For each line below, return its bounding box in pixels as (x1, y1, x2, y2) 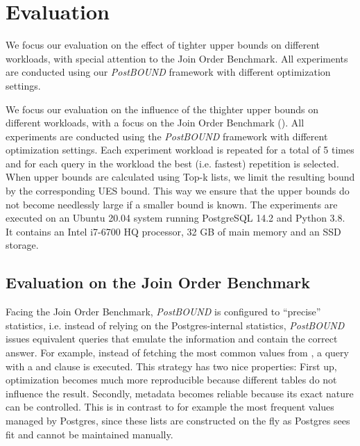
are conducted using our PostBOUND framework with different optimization (6, 65, 331, 79)
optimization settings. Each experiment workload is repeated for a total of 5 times (6, 142, 354, 157)
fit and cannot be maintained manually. (6, 427, 173, 441)
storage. (6, 238, 39, 252)
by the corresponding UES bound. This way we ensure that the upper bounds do (6, 183, 350, 198)
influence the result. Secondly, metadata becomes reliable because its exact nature (6, 386, 354, 400)
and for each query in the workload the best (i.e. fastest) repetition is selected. (6, 156, 339, 170)
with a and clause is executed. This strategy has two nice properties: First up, (6, 358, 337, 373)
